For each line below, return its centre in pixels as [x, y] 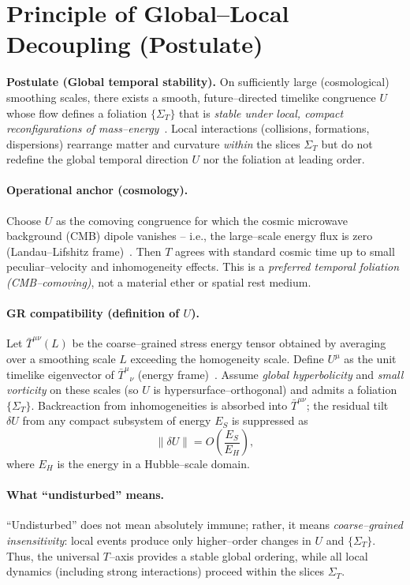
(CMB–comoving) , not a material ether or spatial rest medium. [159, 282]
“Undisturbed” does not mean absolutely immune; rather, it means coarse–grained [205, 525]
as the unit [370, 359]
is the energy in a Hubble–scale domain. [153, 463]
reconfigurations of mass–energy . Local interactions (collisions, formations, [188, 128]
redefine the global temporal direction [97, 159]
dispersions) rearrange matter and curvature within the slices [153, 143]
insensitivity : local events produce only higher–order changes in [159, 540]
